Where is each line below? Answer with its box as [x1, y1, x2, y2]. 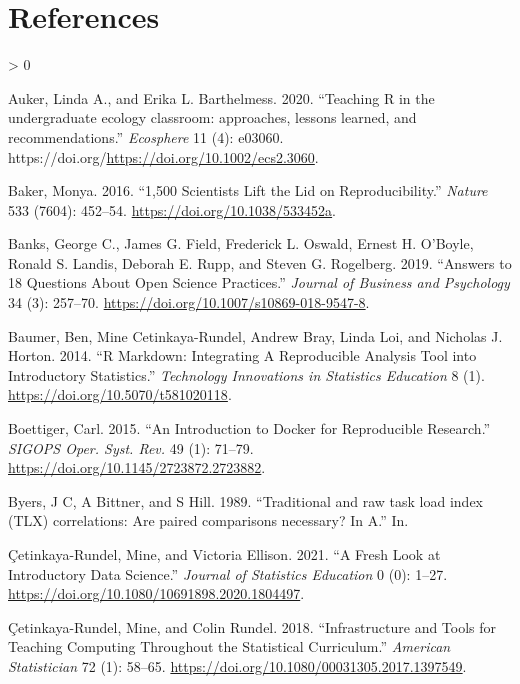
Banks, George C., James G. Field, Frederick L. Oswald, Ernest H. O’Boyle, [8, 233, 474, 254]
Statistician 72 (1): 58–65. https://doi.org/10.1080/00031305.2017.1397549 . [8, 655, 467, 676]
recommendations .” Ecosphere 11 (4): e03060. [8, 126, 284, 147]
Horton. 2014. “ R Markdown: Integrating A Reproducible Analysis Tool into [8, 345, 477, 366]
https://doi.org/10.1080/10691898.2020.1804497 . [8, 583, 305, 604]
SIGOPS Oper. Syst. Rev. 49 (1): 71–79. [8, 437, 254, 458]
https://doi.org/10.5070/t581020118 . [8, 384, 232, 405]
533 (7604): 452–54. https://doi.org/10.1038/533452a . [8, 199, 337, 220]
